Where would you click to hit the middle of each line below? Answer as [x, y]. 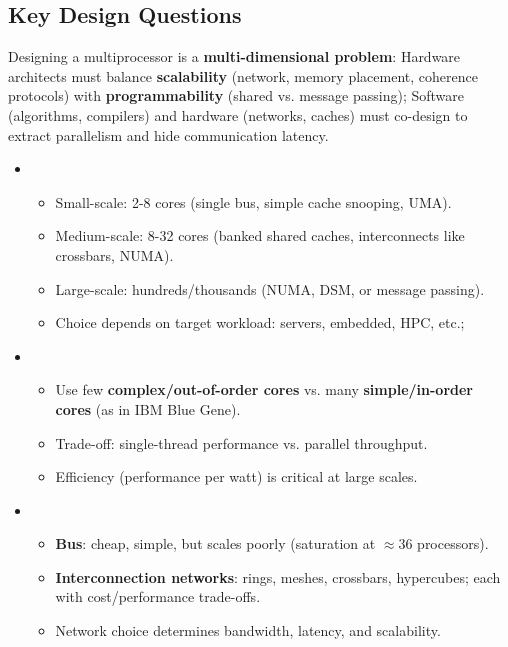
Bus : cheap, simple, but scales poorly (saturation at [215, 543]
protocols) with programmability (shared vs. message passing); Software [236, 95]
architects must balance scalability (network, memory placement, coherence [243, 75]
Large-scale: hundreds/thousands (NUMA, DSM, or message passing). [270, 288]
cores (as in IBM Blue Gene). [148, 408]
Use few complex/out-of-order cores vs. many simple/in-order [264, 389]
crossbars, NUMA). [114, 254]
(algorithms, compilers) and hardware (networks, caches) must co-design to [238, 114]
